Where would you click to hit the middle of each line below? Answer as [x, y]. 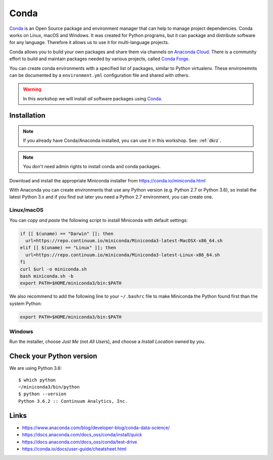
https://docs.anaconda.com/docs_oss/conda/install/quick [82, 435]
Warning [32, 89]
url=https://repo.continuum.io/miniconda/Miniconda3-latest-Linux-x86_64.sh [123, 255]
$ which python [37, 380]
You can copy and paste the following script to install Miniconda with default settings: [99, 220]
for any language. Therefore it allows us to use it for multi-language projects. [89, 43]
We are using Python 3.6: [36, 368]
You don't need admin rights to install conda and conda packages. [92, 167]
